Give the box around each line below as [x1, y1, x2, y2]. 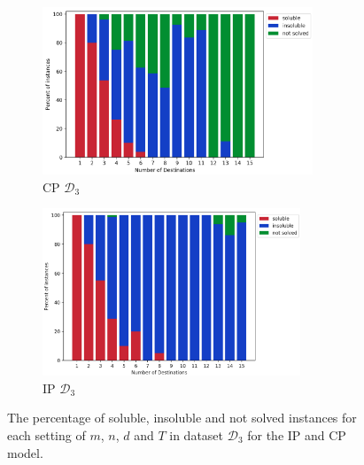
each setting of [7, 425, 86, 444]
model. [7, 443, 43, 461]
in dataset [169, 425, 224, 444]
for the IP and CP [247, 425, 346, 444]
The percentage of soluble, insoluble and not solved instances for [7, 408, 357, 427]
